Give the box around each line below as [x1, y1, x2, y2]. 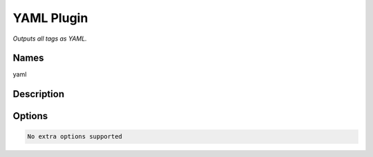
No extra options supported [27, 133, 122, 140]
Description [12, 88, 65, 100]
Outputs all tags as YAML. [12, 34, 88, 43]
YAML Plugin [12, 10, 88, 25]
